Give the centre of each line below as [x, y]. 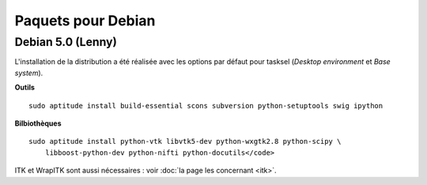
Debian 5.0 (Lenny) [66, 42]
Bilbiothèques [38, 123]
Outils [25, 88]
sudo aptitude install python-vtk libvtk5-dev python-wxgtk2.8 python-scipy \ [185, 142]
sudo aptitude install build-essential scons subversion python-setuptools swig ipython [206, 106]
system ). [29, 73]
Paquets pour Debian [85, 21]
